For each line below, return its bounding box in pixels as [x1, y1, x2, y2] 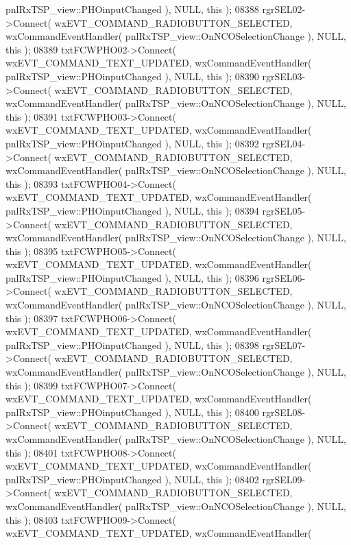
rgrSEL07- [262, 337, 306, 352]
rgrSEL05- [262, 203, 306, 217]
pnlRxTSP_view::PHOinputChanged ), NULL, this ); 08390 [5, 69, 259, 83]
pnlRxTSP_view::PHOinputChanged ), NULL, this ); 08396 [5, 270, 259, 284]
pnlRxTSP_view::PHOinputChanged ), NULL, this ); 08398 [5, 337, 259, 352]
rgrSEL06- [262, 270, 306, 284]
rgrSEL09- [262, 472, 306, 486]
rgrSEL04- [262, 136, 306, 150]
